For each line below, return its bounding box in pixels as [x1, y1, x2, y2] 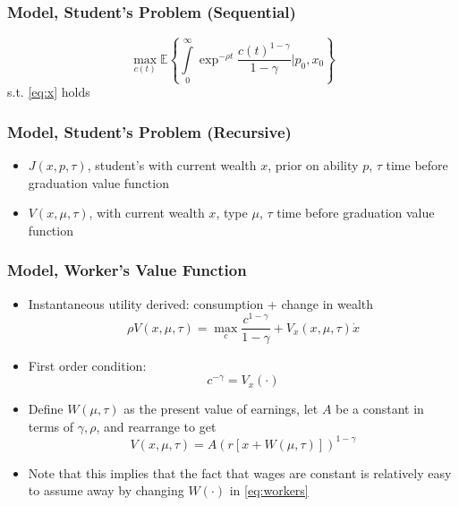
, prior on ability [268, 156, 359, 175]
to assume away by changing [28, 481, 184, 500]
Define [28, 399, 64, 418]
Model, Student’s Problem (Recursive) [7, 120, 292, 142]
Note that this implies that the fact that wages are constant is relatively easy [28, 463, 452, 482]
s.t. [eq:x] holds [7, 82, 90, 101]
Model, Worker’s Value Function [7, 259, 247, 281]
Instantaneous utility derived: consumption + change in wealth [28, 294, 374, 313]
